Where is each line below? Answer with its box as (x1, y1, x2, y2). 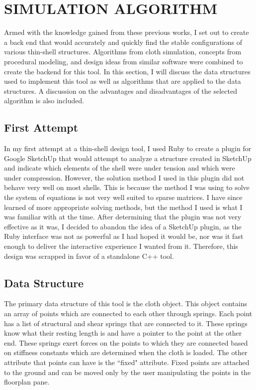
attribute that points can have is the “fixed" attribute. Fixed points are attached (4, 357, 250, 367)
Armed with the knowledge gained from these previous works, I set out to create (4, 27, 249, 37)
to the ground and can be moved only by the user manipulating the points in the (4, 367, 251, 377)
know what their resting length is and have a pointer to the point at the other (4, 328, 242, 338)
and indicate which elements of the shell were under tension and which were (4, 163, 235, 173)
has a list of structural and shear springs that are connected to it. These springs (4, 318, 248, 328)
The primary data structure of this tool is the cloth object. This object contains (4, 298, 247, 309)
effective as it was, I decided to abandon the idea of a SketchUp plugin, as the (4, 221, 242, 231)
